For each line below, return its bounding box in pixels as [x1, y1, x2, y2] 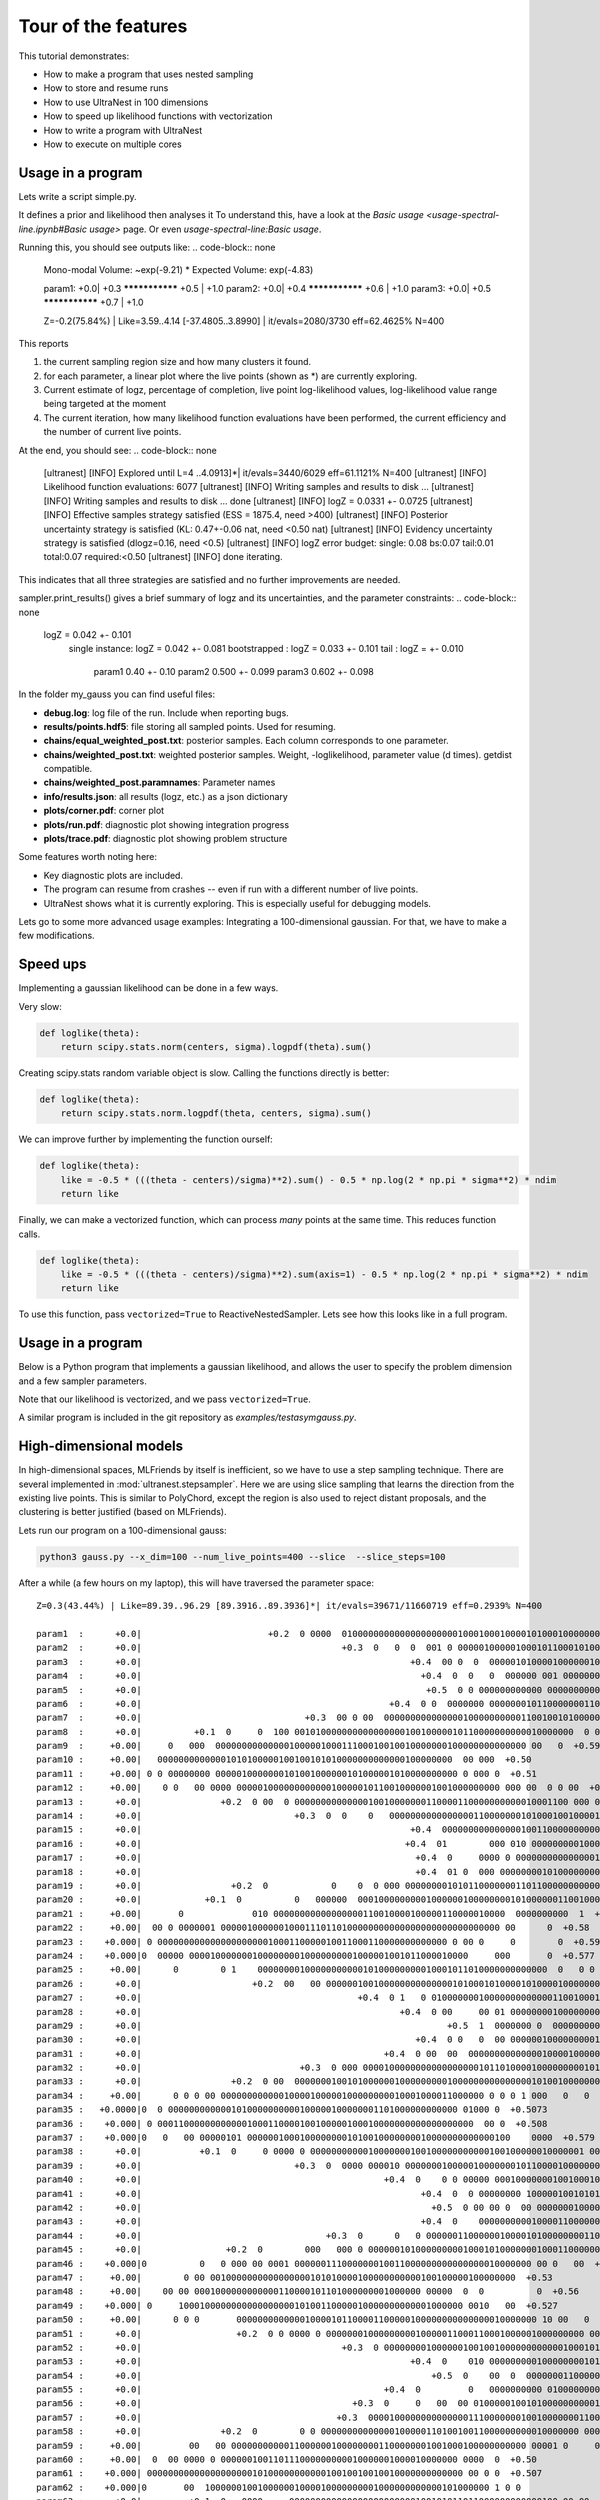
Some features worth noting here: [18, 851, 158, 863]
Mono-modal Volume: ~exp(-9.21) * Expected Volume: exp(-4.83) [43, 264, 314, 276]
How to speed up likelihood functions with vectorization [43, 110, 273, 122]
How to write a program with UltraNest [43, 124, 203, 136]
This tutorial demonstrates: [18, 50, 130, 62]
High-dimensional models [18, 1438, 184, 1455]
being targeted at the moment [43, 398, 167, 410]
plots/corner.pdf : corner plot [43, 805, 165, 817]
